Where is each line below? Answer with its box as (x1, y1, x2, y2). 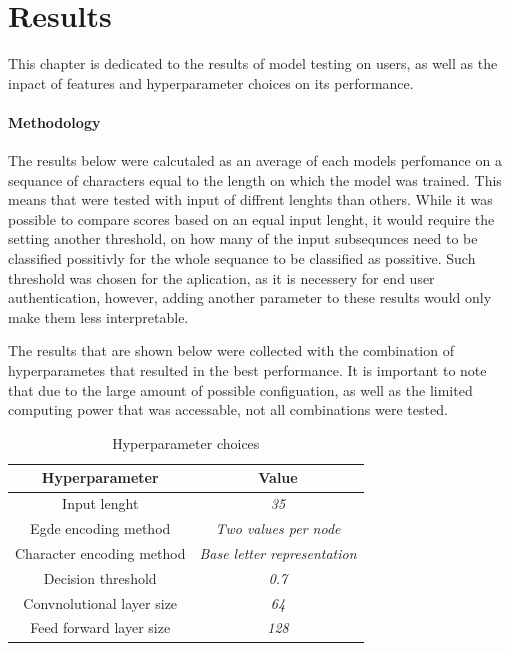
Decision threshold (43, 567, 157, 588)
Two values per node (215, 518, 341, 539)
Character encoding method (15, 542, 186, 563)
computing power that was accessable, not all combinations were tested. (8, 399, 448, 420)
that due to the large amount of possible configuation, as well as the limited (8, 379, 473, 400)
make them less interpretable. (8, 306, 189, 327)
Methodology (8, 111, 101, 132)
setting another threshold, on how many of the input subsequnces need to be (8, 228, 478, 249)
